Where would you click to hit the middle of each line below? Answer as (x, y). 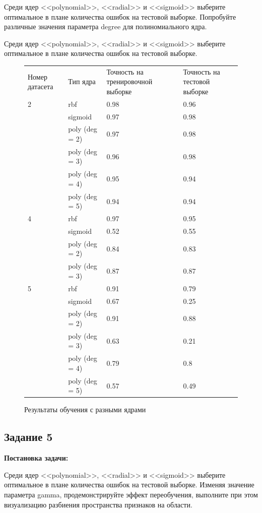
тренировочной (129, 81)
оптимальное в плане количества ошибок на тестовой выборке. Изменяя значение (129, 485)
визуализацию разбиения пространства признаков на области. (98, 504)
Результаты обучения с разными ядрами (85, 409)
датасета (41, 86)
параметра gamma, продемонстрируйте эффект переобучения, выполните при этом (131, 495)
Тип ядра (82, 81)
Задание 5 (28, 437)
